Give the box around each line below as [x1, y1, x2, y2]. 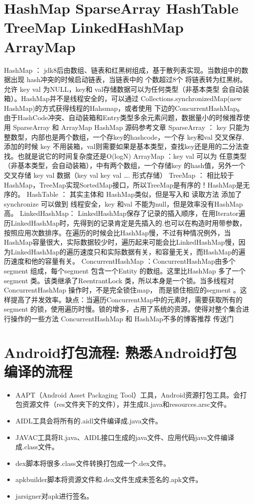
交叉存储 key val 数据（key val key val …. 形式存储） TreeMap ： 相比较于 [4, 170, 234, 180]
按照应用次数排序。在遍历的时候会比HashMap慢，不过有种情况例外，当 [4, 227, 231, 237]
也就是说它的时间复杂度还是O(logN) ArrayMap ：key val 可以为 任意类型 [17, 150, 247, 161]
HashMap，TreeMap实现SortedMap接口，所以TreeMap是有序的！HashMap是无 [4, 179, 250, 189]
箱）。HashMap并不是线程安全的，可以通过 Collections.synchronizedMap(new [4, 93, 242, 104]
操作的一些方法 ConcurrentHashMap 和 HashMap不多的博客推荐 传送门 [10, 313, 234, 323]
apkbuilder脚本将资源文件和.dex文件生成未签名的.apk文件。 [15, 474, 203, 484]
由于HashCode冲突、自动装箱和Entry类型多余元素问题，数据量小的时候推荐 [4, 112, 243, 123]
